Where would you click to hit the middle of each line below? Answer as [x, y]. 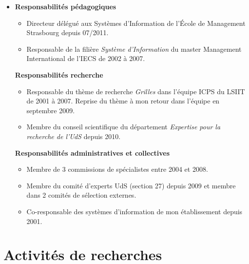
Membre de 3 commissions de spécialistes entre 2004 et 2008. [117, 169]
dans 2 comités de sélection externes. [81, 195]
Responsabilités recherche [59, 74]
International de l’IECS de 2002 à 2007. [86, 58]
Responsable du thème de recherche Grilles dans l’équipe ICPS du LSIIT [136, 91]
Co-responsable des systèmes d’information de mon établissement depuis [134, 211]
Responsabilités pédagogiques [66, 6]
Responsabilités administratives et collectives [92, 152]
